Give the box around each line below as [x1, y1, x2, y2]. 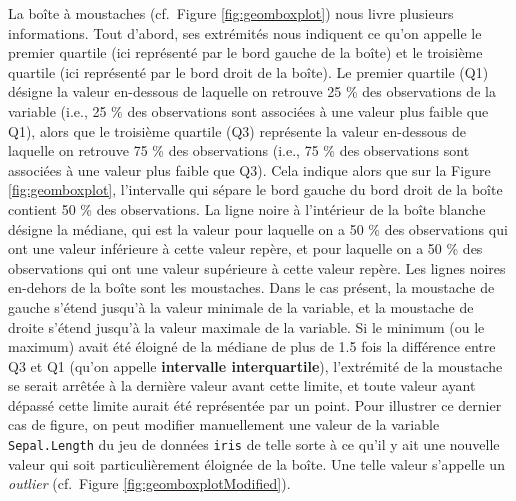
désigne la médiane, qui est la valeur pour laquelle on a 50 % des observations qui [8, 218, 508, 239]
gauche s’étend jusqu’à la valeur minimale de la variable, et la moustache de [8, 296, 474, 317]
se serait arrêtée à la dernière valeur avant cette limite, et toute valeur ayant [8, 375, 476, 396]
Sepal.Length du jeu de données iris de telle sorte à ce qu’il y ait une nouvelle [8, 434, 500, 455]
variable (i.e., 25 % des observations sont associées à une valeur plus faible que [8, 100, 489, 121]
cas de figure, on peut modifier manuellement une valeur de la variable [8, 414, 440, 435]
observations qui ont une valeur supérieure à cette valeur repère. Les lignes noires [8, 257, 506, 278]
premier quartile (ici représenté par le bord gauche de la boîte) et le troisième [8, 42, 483, 63]
